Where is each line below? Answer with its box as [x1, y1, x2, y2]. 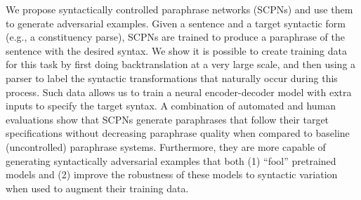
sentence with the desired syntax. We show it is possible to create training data [6, 43, 347, 58]
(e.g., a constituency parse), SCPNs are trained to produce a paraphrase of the [6, 29, 345, 44]
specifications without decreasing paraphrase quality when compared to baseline [6, 126, 350, 140]
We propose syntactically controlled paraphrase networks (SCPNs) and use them [6, 2, 353, 16]
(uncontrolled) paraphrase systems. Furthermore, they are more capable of [6, 139, 326, 154]
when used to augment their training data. [6, 180, 189, 195]
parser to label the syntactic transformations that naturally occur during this [6, 70, 338, 85]
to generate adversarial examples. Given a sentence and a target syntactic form [6, 15, 346, 30]
